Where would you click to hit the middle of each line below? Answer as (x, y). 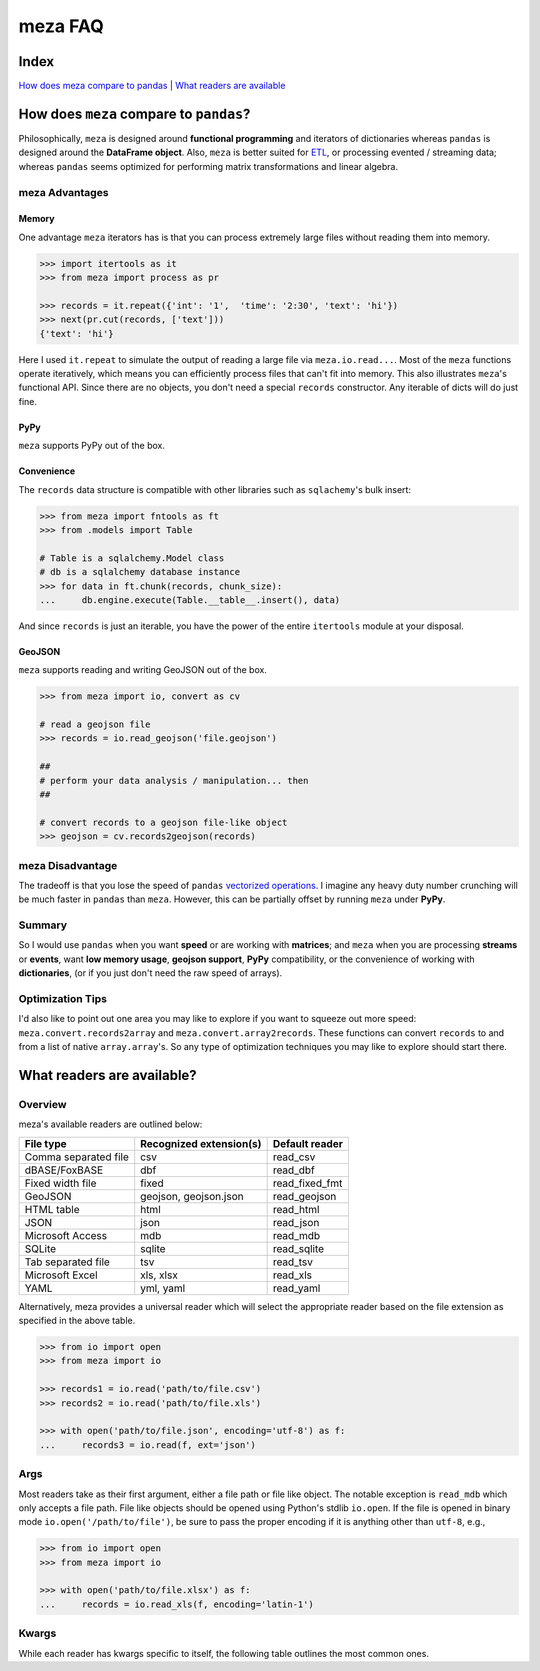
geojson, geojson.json (192, 1196)
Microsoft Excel (61, 1275)
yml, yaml (163, 1288)
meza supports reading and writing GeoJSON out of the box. (142, 670)
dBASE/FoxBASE (64, 1170)
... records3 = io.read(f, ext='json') (148, 1444)
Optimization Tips (62, 998)
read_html (296, 1209)
